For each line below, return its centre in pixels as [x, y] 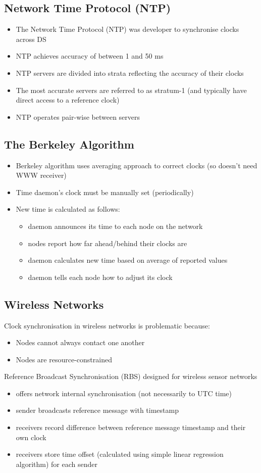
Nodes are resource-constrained [64, 359]
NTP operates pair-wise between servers [78, 116]
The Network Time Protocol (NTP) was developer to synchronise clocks [127, 29]
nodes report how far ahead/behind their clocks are [108, 243]
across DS [31, 39]
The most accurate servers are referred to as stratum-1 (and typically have [131, 90]
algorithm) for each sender [57, 464]
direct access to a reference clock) [68, 100]
